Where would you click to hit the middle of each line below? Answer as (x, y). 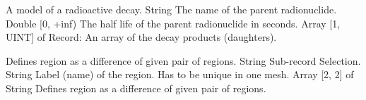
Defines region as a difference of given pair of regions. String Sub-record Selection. (183, 60)
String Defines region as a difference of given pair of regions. (136, 88)
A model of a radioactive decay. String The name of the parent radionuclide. (171, 9)
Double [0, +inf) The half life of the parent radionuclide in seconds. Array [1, (173, 23)
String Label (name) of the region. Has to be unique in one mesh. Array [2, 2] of (180, 74)
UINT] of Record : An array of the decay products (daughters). (141, 37)
